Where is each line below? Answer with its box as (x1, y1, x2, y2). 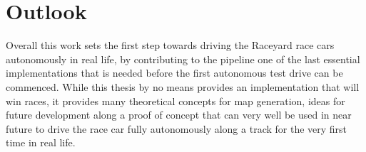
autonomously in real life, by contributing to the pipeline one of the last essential (6, 51, 360, 66)
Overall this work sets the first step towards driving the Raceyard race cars (6, 38, 335, 53)
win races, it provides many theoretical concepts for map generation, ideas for (6, 93, 345, 108)
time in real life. (6, 135, 76, 150)
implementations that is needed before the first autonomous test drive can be (6, 65, 343, 80)
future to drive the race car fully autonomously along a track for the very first (6, 121, 347, 136)
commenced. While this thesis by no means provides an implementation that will (6, 79, 360, 94)
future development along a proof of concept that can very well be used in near (6, 107, 352, 122)
